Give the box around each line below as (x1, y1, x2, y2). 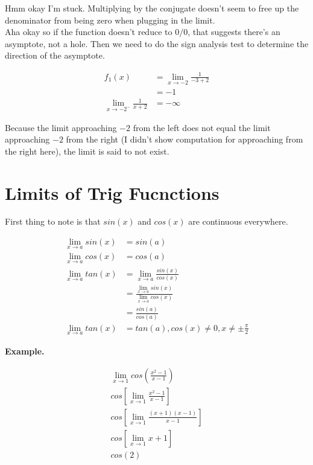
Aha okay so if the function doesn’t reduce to (5, 25, 172, 38)
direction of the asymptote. (5, 49, 105, 62)
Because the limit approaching (5, 121, 117, 133)
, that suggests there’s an (188, 25, 280, 38)
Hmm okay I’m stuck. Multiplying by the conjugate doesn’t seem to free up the (5, 2, 299, 14)
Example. (5, 345, 45, 357)
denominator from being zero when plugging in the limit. (5, 13, 215, 26)
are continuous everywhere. (188, 215, 288, 228)
